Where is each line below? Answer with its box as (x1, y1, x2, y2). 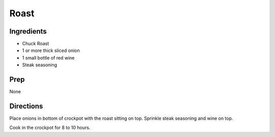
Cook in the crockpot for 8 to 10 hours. (9, 125, 91, 131)
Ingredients (9, 27, 47, 36)
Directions (9, 102, 43, 111)
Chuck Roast (22, 41, 49, 47)
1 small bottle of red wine (22, 54, 75, 61)
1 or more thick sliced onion (22, 47, 80, 53)
